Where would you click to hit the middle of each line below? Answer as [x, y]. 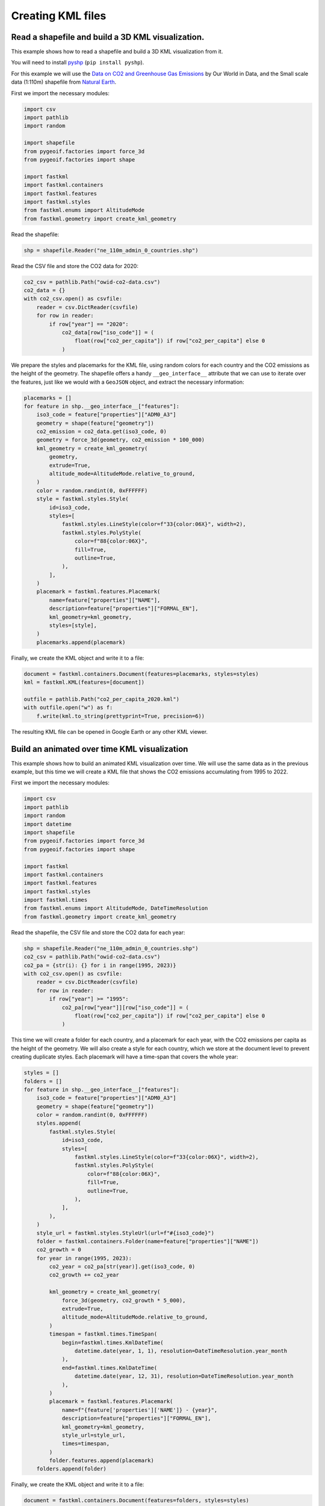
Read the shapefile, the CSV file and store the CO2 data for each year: [98, 932]
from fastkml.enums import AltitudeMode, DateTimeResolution [116, 908]
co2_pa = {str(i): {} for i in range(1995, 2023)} [100, 965]
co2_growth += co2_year [84, 1275]
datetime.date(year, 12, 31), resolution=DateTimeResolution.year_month [184, 1376]
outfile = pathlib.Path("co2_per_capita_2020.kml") [102, 699]
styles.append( [59, 1123]
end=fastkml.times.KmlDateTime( [110, 1368]
